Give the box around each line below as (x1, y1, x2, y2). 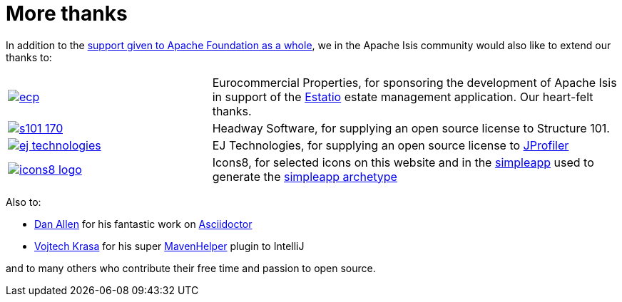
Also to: (6, 195, 41, 208)
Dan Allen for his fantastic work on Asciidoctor (34, 217, 253, 230)
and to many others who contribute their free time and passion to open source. (6, 261, 376, 274)
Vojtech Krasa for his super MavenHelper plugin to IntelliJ (34, 239, 305, 252)
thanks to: (6, 51, 52, 63)
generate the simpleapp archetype (212, 169, 397, 184)
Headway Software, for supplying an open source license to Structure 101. (212, 120, 610, 135)
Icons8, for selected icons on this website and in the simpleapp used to (212, 155, 594, 170)
